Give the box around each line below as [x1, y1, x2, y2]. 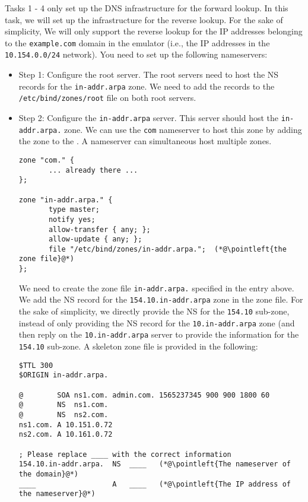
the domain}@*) [18, 469, 79, 478]
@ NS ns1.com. [18, 401, 109, 409]
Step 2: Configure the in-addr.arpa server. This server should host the [18, 112, 279, 123]
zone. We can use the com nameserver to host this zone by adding [64, 123, 302, 135]
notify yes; [48, 215, 96, 224]
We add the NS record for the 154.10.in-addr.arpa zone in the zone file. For [18, 293, 303, 306]
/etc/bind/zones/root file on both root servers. [18, 91, 196, 104]
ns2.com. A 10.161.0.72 [18, 430, 113, 439]
